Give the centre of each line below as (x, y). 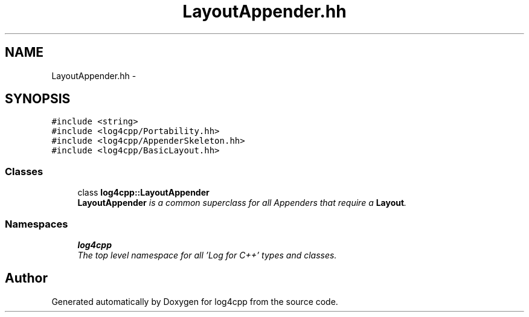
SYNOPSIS (38, 99)
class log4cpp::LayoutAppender (143, 193)
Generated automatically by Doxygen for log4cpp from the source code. (195, 301)
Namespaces (37, 224)
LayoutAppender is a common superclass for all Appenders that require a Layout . (242, 203)
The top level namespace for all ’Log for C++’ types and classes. (207, 255)
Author (26, 278)
